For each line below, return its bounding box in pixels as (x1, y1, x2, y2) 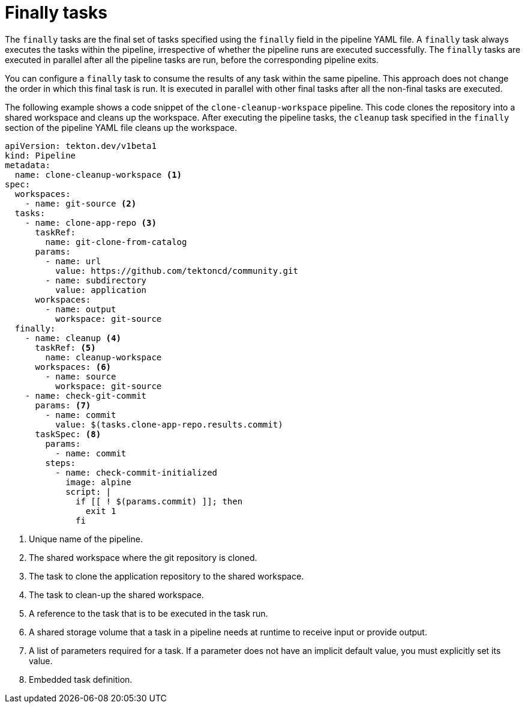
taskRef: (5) (35, 342, 96, 352)
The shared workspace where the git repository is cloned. (29, 552, 257, 563)
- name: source (45, 371, 116, 381)
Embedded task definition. (29, 674, 133, 685)
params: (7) (35, 400, 91, 410)
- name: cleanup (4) (25, 333, 121, 343)
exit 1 (85, 506, 116, 516)
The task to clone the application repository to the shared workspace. (29, 570, 304, 581)
